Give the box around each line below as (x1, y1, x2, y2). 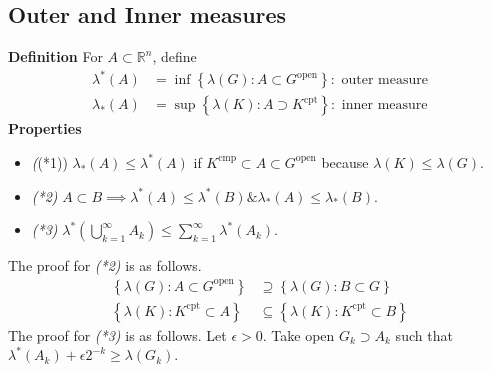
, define (152, 46, 197, 67)
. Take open (262, 324, 335, 345)
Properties (8, 118, 82, 139)
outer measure (341, 73, 428, 88)
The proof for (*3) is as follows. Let (8, 324, 227, 345)
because (321, 151, 369, 172)
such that (395, 324, 453, 345)
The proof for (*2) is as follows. (8, 255, 202, 276)
